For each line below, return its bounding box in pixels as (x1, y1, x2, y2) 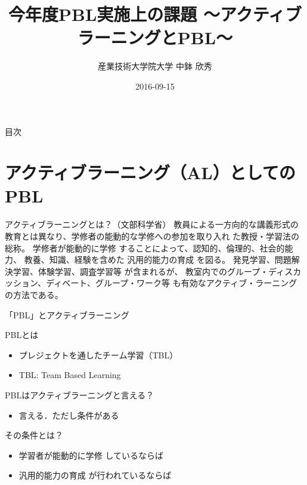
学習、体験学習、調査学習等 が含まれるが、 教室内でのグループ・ (13, 265, 269, 277)
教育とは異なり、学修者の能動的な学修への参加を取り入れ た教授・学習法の (5, 230, 300, 242)
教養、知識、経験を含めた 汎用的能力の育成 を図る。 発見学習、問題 (24, 253, 292, 266)
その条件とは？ (5, 429, 63, 441)
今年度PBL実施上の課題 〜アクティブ (8, 2, 302, 26)
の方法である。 (5, 288, 63, 300)
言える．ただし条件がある (18, 409, 119, 421)
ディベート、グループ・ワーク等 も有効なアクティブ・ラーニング (46, 277, 297, 289)
